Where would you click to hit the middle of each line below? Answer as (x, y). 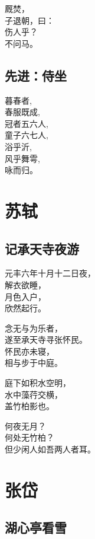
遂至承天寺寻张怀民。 (46, 339)
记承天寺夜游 (42, 248)
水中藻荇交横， (34, 394)
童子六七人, (27, 135)
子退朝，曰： (30, 20)
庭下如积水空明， (38, 383)
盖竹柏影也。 (30, 406)
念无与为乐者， (34, 328)
